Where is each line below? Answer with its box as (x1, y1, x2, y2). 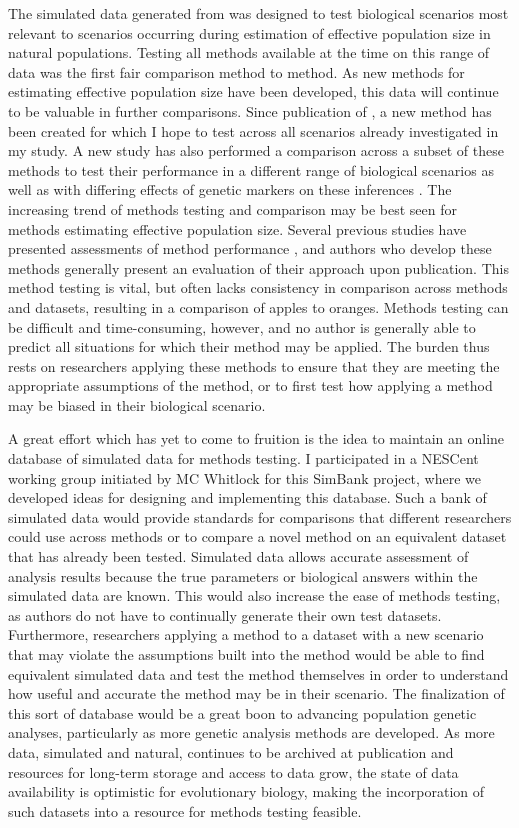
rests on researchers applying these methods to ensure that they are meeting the (8, 355, 500, 376)
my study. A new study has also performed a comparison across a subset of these (8, 140, 504, 161)
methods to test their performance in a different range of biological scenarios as (8, 159, 494, 180)
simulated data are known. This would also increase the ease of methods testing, (8, 585, 501, 606)
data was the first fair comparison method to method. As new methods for (8, 61, 465, 82)
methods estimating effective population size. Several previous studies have (8, 218, 467, 239)
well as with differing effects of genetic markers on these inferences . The (8, 179, 452, 200)
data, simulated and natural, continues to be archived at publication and (8, 741, 454, 762)
